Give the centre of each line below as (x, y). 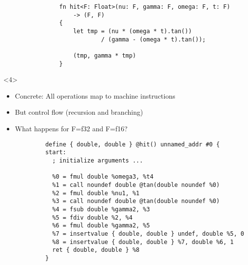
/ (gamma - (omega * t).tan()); (153, 39)
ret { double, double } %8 (96, 250)
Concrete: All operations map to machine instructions (95, 95)
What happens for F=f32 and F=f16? (71, 129)
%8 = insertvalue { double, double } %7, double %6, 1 (143, 242)
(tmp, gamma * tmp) (105, 55)
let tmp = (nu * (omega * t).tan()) (133, 31)
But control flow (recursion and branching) (79, 112)
